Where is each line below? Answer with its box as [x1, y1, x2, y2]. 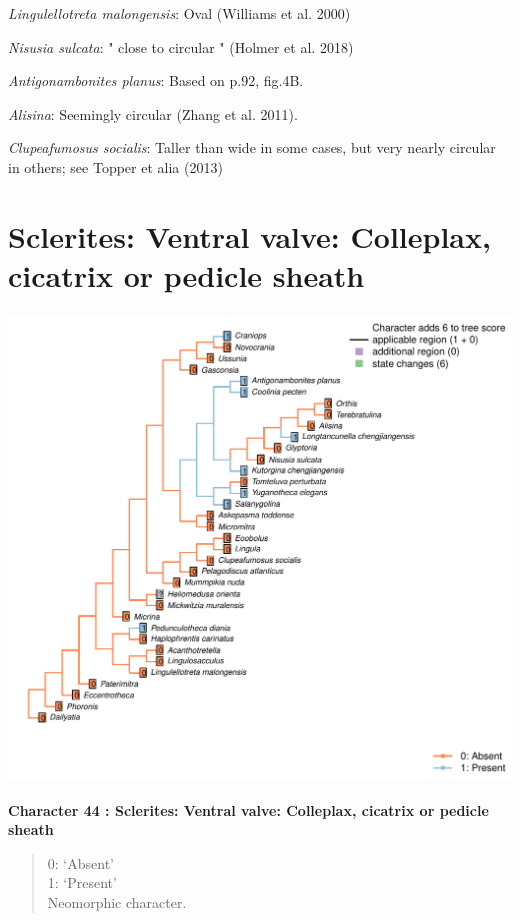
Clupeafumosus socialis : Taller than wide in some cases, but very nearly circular [8, 137, 496, 158]
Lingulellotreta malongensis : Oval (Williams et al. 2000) [8, 3, 351, 23]
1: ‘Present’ [47, 872, 117, 893]
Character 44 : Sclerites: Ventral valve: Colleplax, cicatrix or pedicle [8, 799, 489, 820]
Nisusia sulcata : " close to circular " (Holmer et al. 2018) [8, 36, 354, 57]
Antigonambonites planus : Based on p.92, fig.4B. [8, 70, 304, 91]
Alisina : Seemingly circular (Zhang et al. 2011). [8, 103, 298, 124]
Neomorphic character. [47, 891, 187, 912]
